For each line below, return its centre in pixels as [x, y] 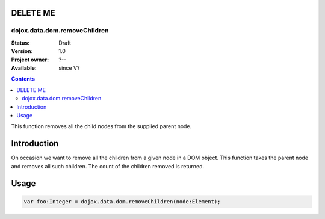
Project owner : [30, 60]
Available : [24, 68]
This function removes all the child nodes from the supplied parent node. [101, 126]
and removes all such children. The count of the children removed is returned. [108, 166]
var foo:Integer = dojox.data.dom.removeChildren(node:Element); [122, 201]
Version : [22, 51]
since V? [69, 68]
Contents [23, 79]
